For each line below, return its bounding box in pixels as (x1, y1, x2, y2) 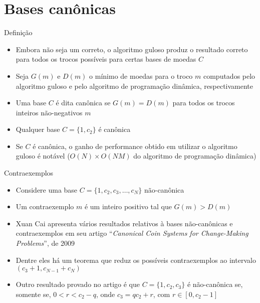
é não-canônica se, (187, 279, 243, 289)
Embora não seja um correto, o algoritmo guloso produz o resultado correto (16, 44, 248, 54)
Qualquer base (16, 124, 60, 134)
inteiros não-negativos (16, 107, 83, 117)
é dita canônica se (56, 97, 111, 108)
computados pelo (203, 70, 255, 81)
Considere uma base (16, 184, 78, 195)
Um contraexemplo (16, 201, 74, 212)
